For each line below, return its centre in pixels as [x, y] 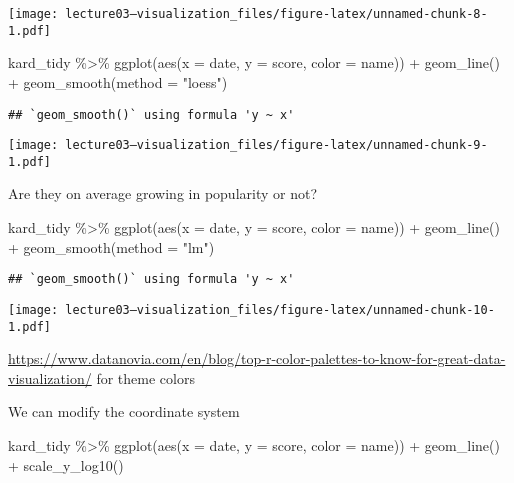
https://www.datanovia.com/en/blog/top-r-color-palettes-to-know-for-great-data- [257, 358]
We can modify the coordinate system [124, 411]
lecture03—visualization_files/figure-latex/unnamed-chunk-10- [280, 309]
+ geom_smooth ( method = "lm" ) [111, 246]
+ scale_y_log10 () [66, 464]
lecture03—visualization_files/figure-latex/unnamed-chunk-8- [276, 14]
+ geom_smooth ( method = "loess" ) [118, 81]
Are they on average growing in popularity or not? [162, 193]
